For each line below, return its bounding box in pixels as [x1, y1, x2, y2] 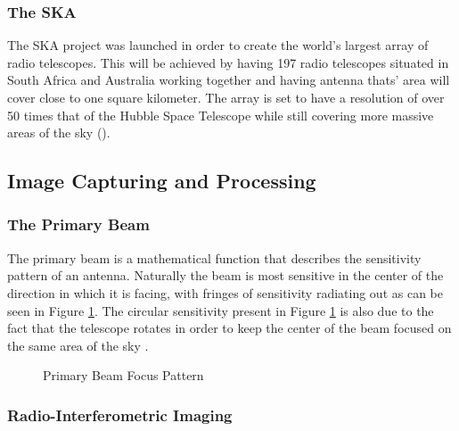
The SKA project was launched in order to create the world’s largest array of [7, 36, 429, 54]
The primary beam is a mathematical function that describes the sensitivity [7, 248, 422, 267]
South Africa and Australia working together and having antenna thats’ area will [7, 70, 450, 89]
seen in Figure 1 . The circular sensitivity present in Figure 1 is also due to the [7, 301, 434, 319]
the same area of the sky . [7, 336, 149, 354]
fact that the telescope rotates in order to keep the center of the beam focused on [7, 319, 452, 337]
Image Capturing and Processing [7, 167, 316, 195]
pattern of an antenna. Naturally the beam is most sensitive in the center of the [7, 266, 444, 285]
